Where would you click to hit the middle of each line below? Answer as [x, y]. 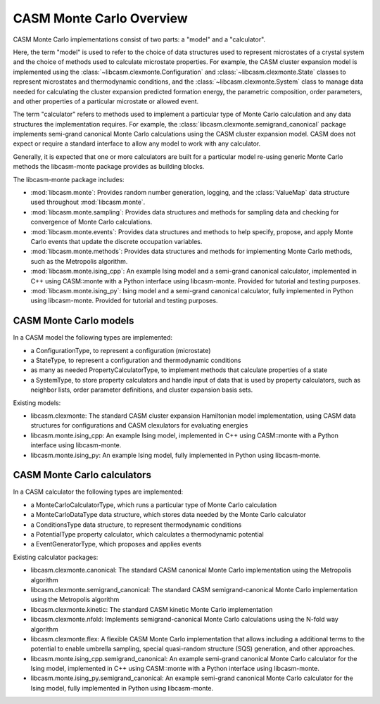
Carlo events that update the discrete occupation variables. [116, 241]
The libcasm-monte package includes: [69, 179]
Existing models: [37, 403]
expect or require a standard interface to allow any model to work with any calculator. [137, 143]
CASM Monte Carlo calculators [82, 475]
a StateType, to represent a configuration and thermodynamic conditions [136, 360]
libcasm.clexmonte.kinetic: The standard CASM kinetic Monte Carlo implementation [152, 609]
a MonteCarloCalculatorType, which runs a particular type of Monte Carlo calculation [154, 505]
